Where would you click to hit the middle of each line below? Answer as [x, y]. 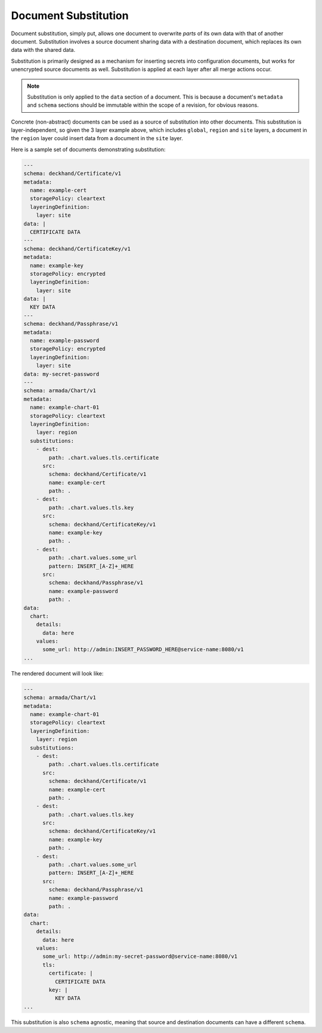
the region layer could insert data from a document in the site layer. [97, 138]
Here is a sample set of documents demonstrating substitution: [88, 149]
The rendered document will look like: [57, 673]
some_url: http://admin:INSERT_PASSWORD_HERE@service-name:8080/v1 [143, 650]
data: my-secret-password [61, 374]
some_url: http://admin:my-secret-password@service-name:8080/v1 [140, 957]
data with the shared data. [43, 50]
